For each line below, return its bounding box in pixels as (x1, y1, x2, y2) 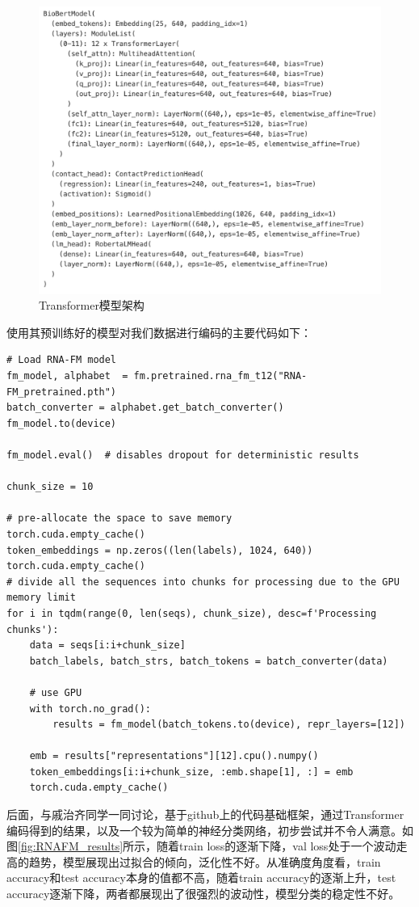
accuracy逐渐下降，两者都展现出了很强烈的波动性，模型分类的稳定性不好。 (6, 885, 400, 902)
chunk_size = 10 (6, 481, 94, 493)
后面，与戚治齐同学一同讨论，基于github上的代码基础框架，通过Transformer (6, 806, 404, 823)
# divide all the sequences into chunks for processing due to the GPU (6, 576, 400, 588)
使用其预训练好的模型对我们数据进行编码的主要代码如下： (6, 323, 312, 340)
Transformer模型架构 (39, 297, 145, 314)
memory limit (6, 592, 76, 604)
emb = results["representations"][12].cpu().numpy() (29, 750, 319, 762)
